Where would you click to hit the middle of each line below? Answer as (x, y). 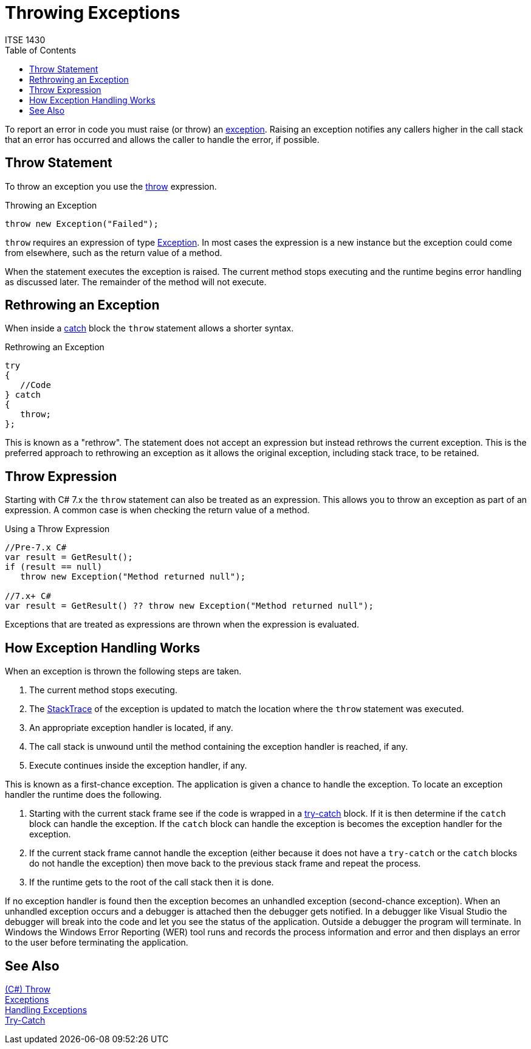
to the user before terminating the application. (97, 943)
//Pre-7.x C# (36, 548)
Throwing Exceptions (93, 13)
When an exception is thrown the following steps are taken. (123, 671)
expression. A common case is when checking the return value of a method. (157, 510)
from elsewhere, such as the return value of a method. (114, 252)
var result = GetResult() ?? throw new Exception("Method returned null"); (189, 606)
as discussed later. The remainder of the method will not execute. (136, 282)
